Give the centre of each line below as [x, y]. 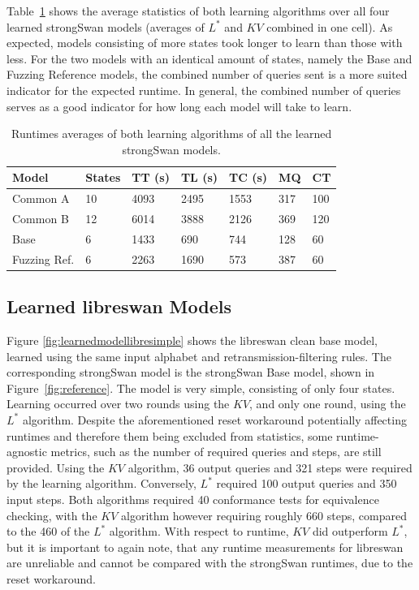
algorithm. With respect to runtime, [199, 531]
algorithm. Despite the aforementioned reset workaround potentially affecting [214, 419]
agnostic [27, 452]
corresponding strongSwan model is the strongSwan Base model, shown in [191, 372]
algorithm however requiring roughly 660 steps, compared [264, 515]
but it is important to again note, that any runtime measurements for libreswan [205, 547]
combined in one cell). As [330, 26]
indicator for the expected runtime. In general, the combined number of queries [204, 90]
